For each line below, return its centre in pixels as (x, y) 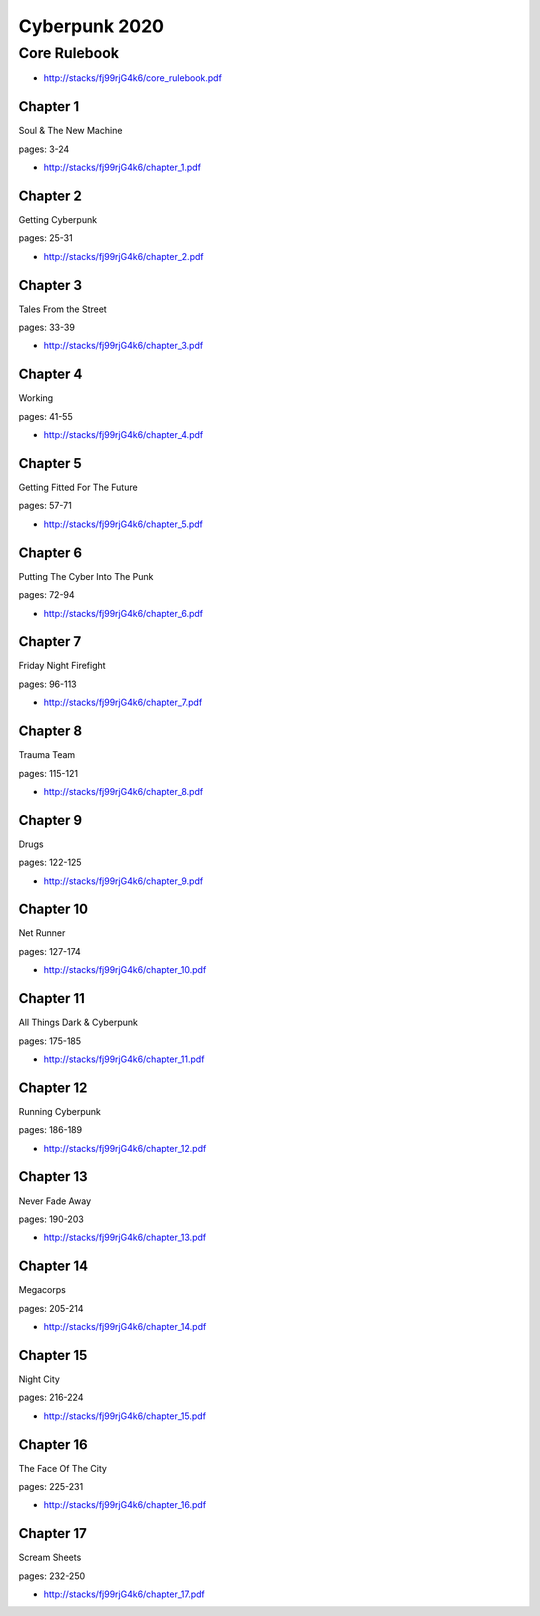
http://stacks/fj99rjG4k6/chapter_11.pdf (124, 1059)
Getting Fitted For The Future (78, 487)
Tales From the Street (62, 309)
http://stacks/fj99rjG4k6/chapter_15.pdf (125, 1416)
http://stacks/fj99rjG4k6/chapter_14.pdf (125, 1327)
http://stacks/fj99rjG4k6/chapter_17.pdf (124, 1594)
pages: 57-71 (45, 506)
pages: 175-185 (50, 1041)
